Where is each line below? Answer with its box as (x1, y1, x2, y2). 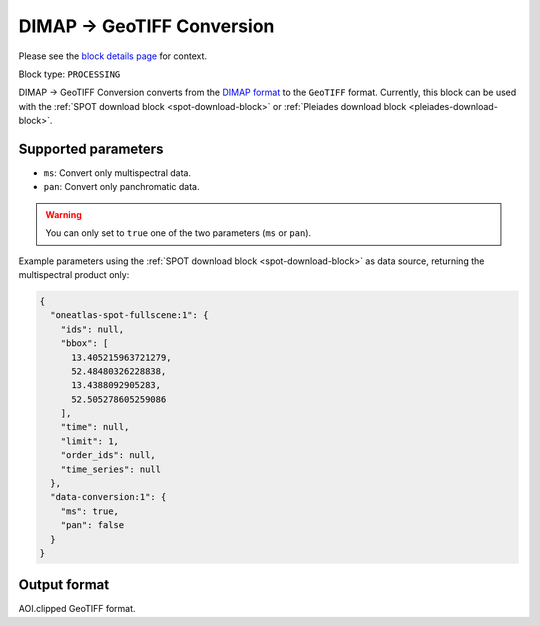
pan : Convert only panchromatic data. (43, 181, 200, 193)
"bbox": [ (60, 338, 109, 349)
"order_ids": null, (60, 450, 157, 461)
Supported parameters (18, 140, 164, 157)
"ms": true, (60, 505, 120, 517)
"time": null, (60, 421, 130, 433)
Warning (45, 208, 82, 220)
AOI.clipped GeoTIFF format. (18, 603, 136, 615)
